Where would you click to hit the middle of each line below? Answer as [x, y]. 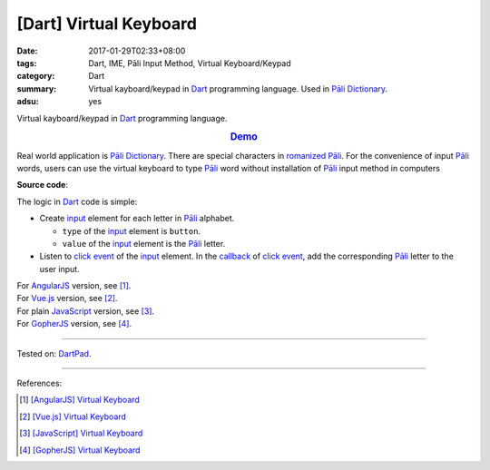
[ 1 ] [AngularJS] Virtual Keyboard [79, 400]
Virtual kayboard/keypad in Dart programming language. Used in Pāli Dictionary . [238, 88]
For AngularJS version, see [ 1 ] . [74, 286]
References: [39, 383]
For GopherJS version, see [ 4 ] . [74, 324]
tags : [27, 63]
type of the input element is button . [132, 230]
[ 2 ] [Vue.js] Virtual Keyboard [73, 416]
